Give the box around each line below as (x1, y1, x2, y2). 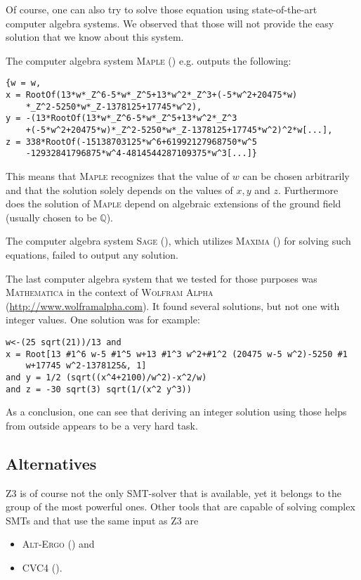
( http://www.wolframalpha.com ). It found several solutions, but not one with (6, 298, 340, 313)
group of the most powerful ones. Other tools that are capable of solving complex (6, 499, 355, 514)
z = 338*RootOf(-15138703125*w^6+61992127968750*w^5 (6, 136, 257, 147)
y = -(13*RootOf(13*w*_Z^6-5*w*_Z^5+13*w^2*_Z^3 (6, 113, 237, 124)
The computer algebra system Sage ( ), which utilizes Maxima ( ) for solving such (6, 233, 351, 248)
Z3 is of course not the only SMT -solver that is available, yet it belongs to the (6, 485, 342, 500)
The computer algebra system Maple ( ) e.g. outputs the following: (6, 53, 291, 67)
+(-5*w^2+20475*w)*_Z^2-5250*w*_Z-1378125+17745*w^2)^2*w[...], (25, 125, 333, 135)
